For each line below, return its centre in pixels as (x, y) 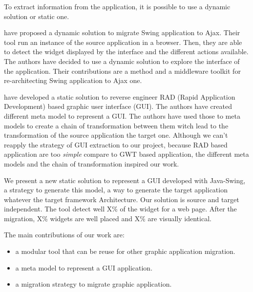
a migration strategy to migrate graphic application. (94, 284)
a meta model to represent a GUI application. (84, 267)
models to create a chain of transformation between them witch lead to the (116, 125)
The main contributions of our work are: (64, 235)
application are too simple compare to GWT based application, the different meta (126, 154)
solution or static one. (37, 16)
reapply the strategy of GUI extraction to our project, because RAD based (116, 144)
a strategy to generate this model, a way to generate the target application (116, 190)
